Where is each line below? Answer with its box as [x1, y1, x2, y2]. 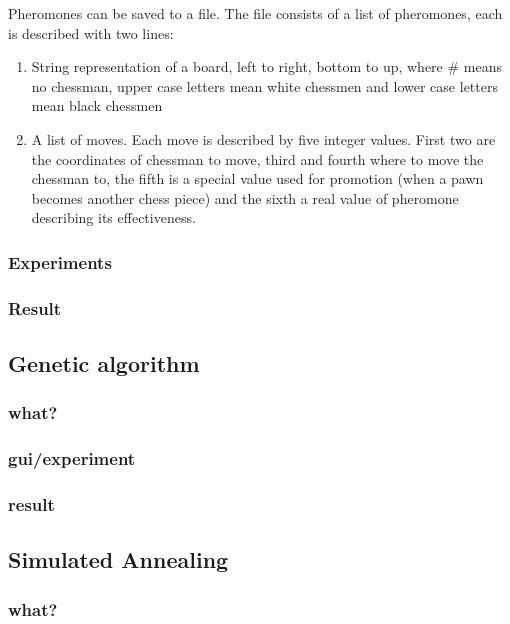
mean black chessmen [31, 95, 163, 116]
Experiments [8, 249, 112, 274]
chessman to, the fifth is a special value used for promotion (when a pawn [31, 168, 484, 189]
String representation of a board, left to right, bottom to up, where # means [31, 56, 502, 77]
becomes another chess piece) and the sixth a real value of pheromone [31, 187, 459, 208]
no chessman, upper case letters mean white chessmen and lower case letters [31, 75, 498, 96]
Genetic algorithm [8, 348, 200, 379]
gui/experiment [8, 446, 136, 471]
